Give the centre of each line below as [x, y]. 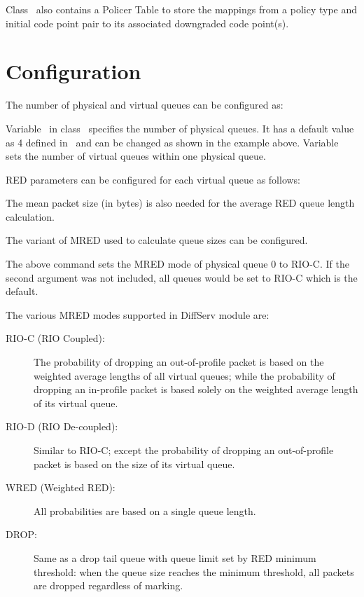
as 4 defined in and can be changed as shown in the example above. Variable [172, 142]
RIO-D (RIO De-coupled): [62, 426]
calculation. [30, 216]
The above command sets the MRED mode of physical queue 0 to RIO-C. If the [177, 264]
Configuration [73, 71]
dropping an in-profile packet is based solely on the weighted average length [196, 389]
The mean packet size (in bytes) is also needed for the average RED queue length [180, 203]
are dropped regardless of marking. [108, 585]
